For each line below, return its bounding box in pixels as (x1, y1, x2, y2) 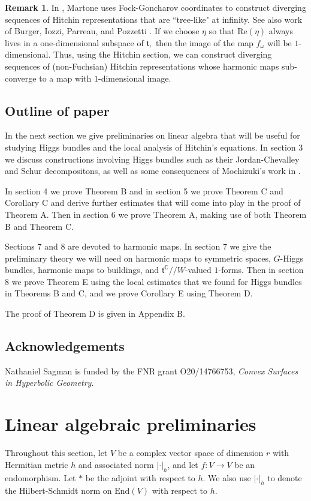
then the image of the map (155, 36, 253, 49)
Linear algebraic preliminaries (5, 412, 256, 436)
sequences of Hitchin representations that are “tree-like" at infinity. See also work (5, 13, 303, 25)
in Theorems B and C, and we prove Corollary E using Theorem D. (5, 287, 253, 299)
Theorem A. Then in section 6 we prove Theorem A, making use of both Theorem (5, 208, 307, 220)
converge (5, 71, 37, 84)
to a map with (39, 71, 92, 84)
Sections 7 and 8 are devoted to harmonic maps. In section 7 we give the (5, 240, 271, 253)
